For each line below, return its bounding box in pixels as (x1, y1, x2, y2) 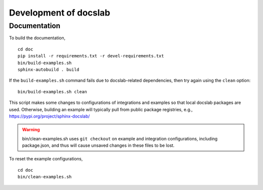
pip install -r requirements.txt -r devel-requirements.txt (18, 53, 164, 59)
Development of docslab (9, 7, 111, 18)
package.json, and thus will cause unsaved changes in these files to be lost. (22, 142, 175, 148)
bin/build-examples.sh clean (18, 89, 87, 94)
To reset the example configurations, (9, 156, 83, 162)
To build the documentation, (9, 35, 66, 41)
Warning (22, 127, 40, 133)
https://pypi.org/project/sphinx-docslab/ (9, 113, 90, 119)
